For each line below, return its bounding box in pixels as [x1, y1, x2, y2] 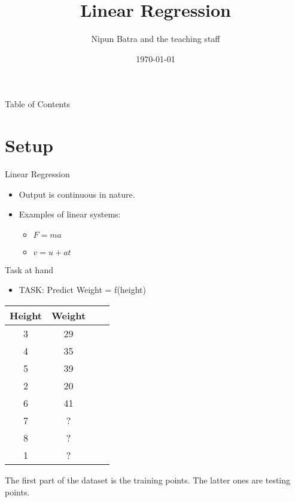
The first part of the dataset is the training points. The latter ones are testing [5, 474, 291, 486]
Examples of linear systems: [19, 208, 121, 220]
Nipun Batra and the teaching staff [91, 32, 220, 45]
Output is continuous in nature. [19, 188, 135, 200]
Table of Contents [5, 98, 70, 110]
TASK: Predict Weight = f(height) [19, 283, 147, 296]
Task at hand [5, 263, 53, 276]
